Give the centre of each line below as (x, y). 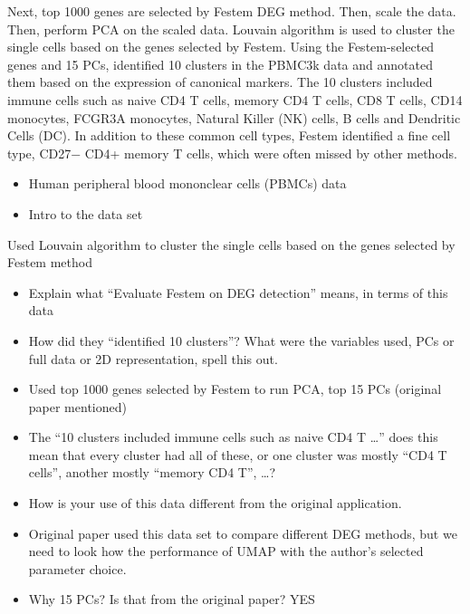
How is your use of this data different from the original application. (215, 503)
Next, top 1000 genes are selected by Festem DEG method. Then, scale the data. (232, 11)
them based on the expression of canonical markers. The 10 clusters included (220, 82)
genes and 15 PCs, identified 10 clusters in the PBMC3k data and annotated (220, 64)
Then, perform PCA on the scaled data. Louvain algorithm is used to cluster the (231, 29)
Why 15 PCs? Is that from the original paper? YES (172, 599)
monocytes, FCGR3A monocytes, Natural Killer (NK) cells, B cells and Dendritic (234, 117)
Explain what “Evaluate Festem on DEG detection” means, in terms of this (238, 292)
